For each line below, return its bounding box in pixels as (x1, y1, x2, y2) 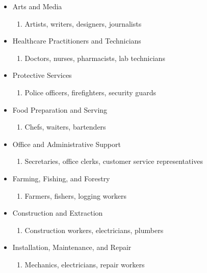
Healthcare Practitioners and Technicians (12, 35, 141, 46)
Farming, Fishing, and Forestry (12, 173, 110, 183)
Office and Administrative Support (12, 138, 121, 149)
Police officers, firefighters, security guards (24, 87, 156, 97)
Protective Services (12, 70, 72, 80)
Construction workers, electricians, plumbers (24, 224, 164, 235)
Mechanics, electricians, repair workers (24, 259, 145, 269)
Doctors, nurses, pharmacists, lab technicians (24, 52, 165, 63)
